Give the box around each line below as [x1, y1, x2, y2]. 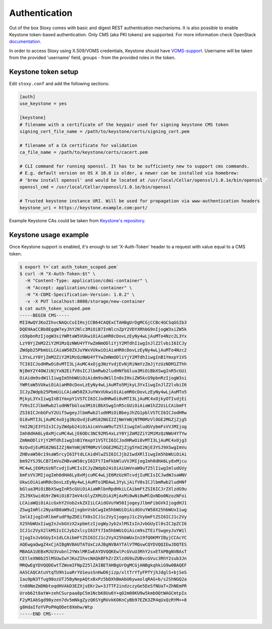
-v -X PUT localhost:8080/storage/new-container [25, 299, 146, 305]
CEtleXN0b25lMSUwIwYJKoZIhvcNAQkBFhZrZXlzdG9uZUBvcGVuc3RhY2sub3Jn [19, 556, 187, 561]
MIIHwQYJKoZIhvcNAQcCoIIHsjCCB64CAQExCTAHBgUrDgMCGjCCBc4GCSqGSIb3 [19, 319, 187, 325]
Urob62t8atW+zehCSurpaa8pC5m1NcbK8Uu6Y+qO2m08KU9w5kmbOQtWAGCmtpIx [19, 590, 187, 596]
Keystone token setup [9, 67, 79, 76]
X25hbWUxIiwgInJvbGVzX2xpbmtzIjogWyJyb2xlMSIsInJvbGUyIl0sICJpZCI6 [19, 521, 187, 526]
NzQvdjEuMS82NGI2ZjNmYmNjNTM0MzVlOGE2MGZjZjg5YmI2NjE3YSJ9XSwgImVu [19, 444, 187, 450]
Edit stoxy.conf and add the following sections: [9, 81, 110, 87]
